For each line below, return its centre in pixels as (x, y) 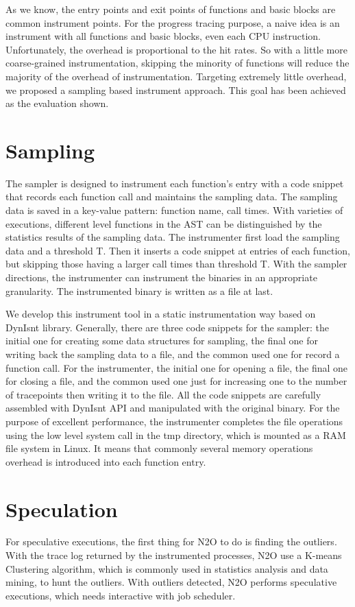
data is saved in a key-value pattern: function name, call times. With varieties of (174, 210)
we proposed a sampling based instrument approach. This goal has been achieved (176, 90)
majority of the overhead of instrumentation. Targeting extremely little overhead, (176, 76)
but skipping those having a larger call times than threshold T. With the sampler (176, 264)
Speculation (62, 509)
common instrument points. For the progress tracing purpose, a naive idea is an (173, 22)
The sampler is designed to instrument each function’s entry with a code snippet (175, 183)
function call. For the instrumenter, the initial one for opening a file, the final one (177, 367)
